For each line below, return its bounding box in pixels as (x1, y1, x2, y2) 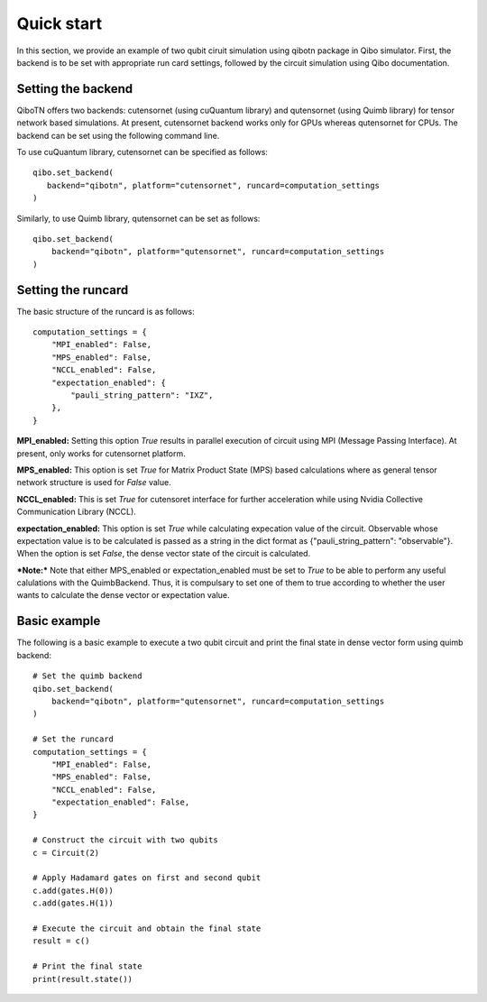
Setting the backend (16, 81, 133, 97)
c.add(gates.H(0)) (32, 885, 115, 896)
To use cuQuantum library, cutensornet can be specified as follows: (16, 147, 268, 158)
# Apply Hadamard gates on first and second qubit (32, 873, 262, 883)
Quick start (16, 14, 103, 33)
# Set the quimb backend (32, 671, 142, 681)
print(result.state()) (32, 974, 133, 984)
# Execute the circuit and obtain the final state (32, 923, 262, 933)
